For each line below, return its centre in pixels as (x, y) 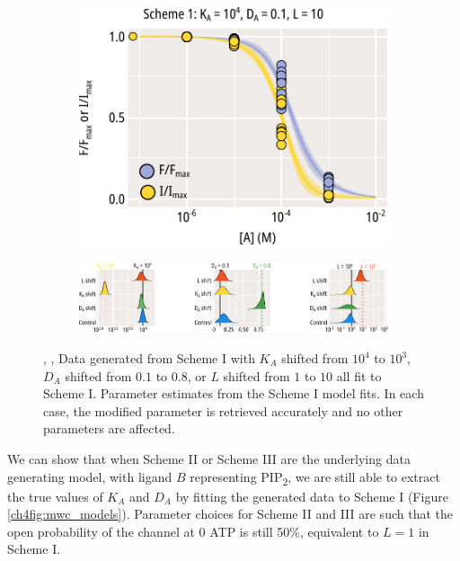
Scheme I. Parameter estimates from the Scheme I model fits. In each (234, 393)
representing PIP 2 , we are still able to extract (315, 477)
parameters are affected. (109, 428)
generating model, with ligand (90, 476)
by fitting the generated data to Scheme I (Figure (312, 496)
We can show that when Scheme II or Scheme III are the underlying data (209, 458)
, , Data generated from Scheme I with (149, 358)
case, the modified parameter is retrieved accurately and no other (223, 410)
